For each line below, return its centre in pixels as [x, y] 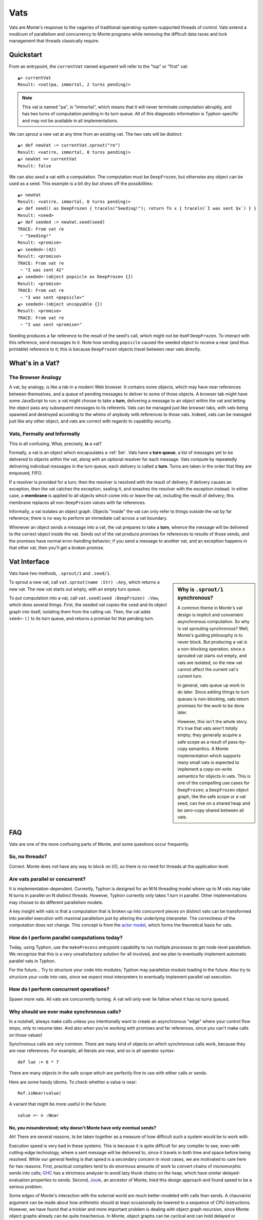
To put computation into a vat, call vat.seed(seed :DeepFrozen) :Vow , [84, 598]
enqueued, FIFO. [26, 473]
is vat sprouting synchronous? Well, [213, 628]
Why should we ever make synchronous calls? [65, 1012]
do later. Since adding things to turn [213, 692]
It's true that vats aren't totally [208, 728]
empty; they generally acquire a [209, 735]
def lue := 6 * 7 [38, 1062]
